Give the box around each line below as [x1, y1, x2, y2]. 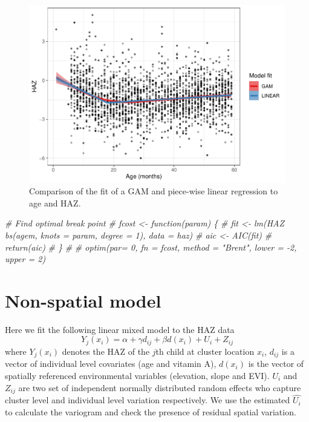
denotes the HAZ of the [62, 345, 150, 357]
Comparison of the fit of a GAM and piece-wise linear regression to [29, 185, 278, 197]
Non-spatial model [5, 288, 161, 312]
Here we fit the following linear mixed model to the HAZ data [5, 323, 235, 335]
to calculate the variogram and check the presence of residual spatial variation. [5, 405, 296, 418]
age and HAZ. [29, 196, 81, 209]
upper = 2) [5, 252, 46, 265]
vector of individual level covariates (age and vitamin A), [5, 357, 216, 370]
